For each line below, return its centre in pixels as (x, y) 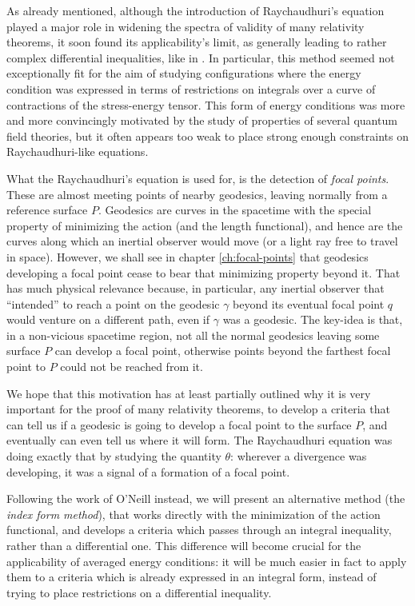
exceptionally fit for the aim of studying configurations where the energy (184, 73)
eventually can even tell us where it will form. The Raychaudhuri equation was (200, 440)
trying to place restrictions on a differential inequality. (139, 592)
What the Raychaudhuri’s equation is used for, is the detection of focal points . (198, 178)
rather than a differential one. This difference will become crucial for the (184, 545)
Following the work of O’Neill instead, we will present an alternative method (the (206, 498)
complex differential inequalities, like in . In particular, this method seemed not (201, 57)
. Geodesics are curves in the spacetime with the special (235, 210)
